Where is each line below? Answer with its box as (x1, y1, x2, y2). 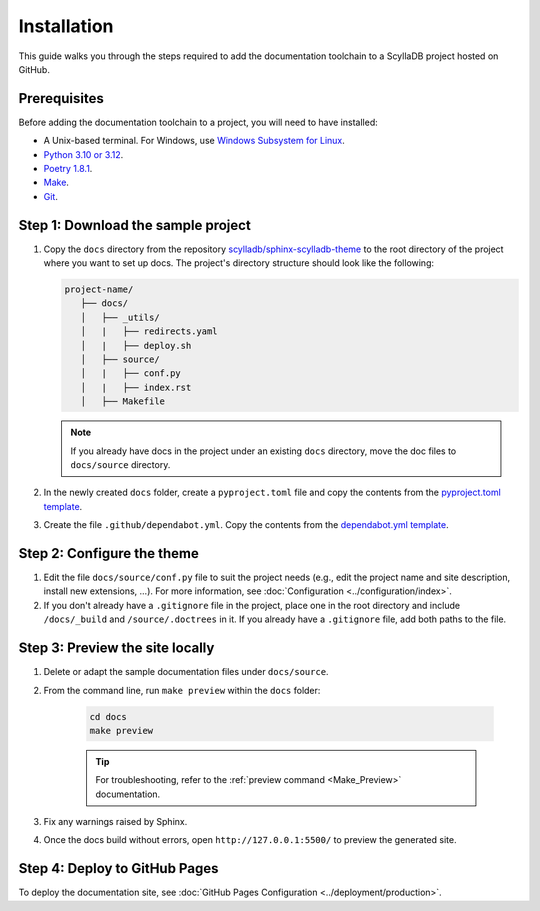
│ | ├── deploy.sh (80, 340, 192, 351)
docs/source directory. (70, 458, 171, 470)
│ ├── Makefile (80, 396, 165, 407)
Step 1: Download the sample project (18, 216, 252, 234)
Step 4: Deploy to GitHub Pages (18, 860, 219, 877)
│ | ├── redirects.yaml (80, 326, 219, 337)
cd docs (89, 711, 127, 722)
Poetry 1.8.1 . (43, 163, 93, 175)
